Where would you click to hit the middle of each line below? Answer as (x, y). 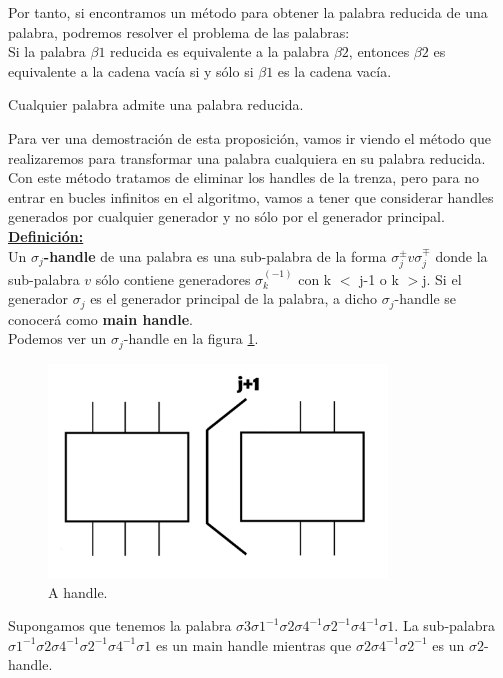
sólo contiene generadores (173, 278)
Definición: (46, 235)
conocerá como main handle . (100, 318)
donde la (461, 255)
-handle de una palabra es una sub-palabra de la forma (215, 255)
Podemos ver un (57, 338)
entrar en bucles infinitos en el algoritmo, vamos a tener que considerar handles (251, 196)
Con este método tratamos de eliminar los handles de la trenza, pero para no (244, 177)
